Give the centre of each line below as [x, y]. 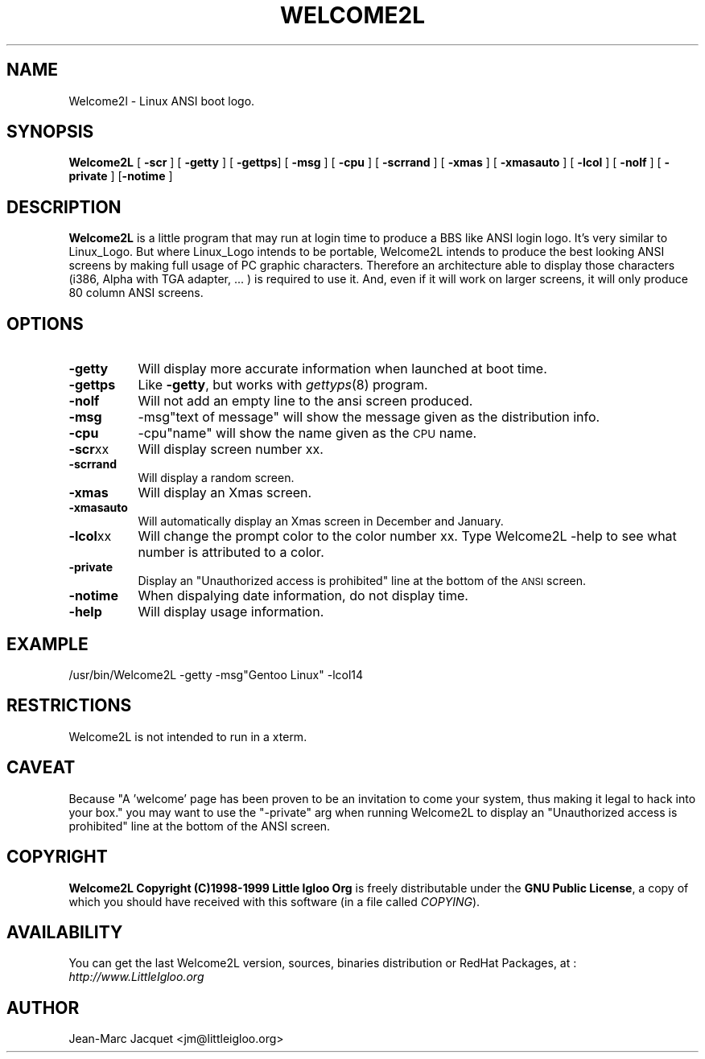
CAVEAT [41, 768]
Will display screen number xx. [231, 449]
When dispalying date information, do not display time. [303, 596]
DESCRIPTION [64, 207]
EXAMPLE [47, 644]
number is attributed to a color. [231, 552]
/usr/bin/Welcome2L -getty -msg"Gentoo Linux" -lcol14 [216, 674]
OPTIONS [45, 323]
